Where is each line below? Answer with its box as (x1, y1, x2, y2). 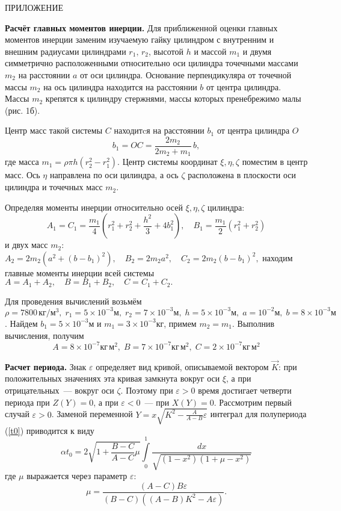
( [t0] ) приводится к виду (5, 424, 94, 436)
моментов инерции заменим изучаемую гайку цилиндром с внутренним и (5, 33, 274, 46)
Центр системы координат (122, 155, 218, 168)
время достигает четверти (198, 384, 292, 397)
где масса (5, 155, 39, 168)
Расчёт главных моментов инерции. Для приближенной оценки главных (5, 21, 278, 34)
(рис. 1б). (5, 104, 40, 116)
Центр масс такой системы (5, 124, 103, 137)
